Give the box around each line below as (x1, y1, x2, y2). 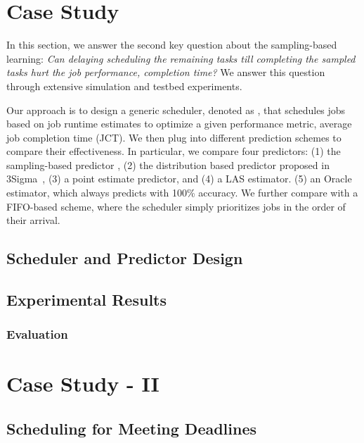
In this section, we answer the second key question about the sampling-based (6, 37, 337, 52)
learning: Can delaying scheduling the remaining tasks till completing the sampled (6, 51, 356, 65)
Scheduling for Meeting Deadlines (6, 418, 257, 439)
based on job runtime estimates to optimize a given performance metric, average (6, 116, 352, 131)
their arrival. (6, 213, 60, 227)
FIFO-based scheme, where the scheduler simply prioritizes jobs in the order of (6, 199, 346, 213)
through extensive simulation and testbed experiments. (6, 78, 242, 93)
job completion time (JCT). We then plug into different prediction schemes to (6, 130, 342, 144)
